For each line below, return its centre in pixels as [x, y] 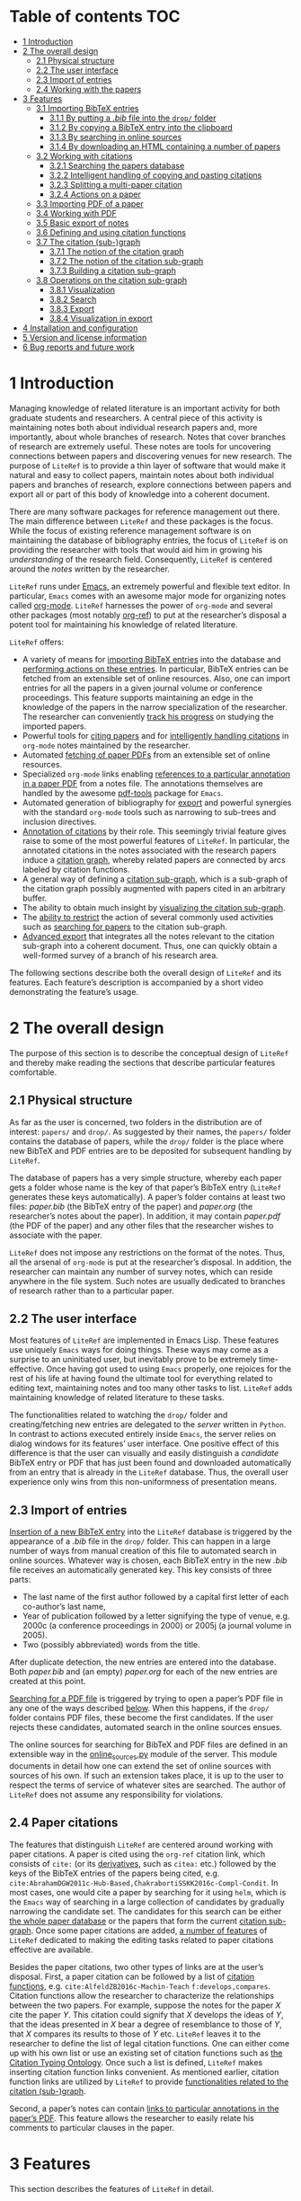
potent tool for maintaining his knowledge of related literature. [124, 624]
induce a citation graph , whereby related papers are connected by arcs [154, 859]
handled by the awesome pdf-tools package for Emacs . [123, 793]
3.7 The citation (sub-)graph [88, 242]
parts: [20, 1580]
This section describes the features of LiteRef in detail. [111, 2188]
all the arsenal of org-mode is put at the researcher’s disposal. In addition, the [150, 1262]
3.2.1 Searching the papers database [117, 165]
